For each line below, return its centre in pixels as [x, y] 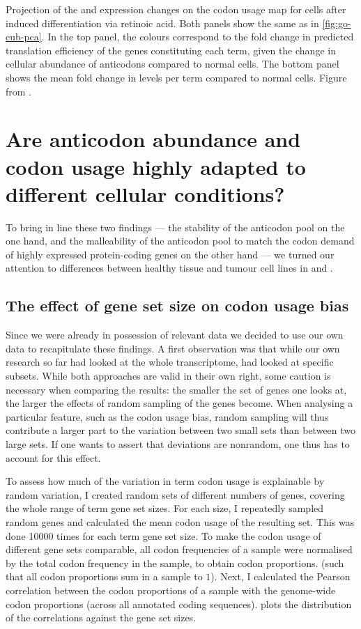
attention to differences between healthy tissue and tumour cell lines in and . [169, 268]
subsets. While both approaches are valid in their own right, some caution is [168, 376]
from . [19, 91]
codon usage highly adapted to [156, 166]
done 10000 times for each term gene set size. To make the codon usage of [163, 535]
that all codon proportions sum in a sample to [104, 576]
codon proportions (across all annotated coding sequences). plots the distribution [179, 604]
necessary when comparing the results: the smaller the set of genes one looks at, [176, 389]
